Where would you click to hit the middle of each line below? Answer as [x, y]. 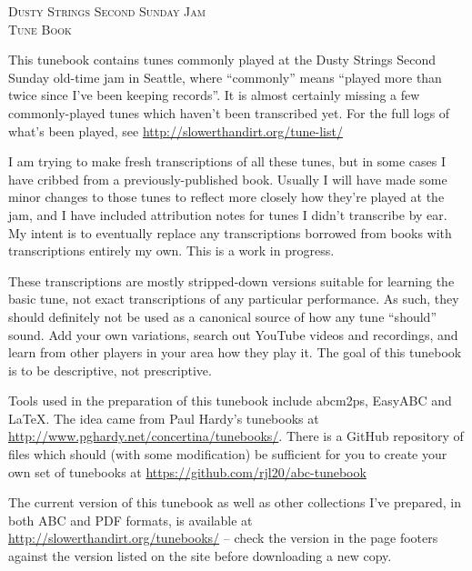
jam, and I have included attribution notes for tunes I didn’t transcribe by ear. [228, 214]
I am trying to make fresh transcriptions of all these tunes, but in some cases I [227, 161]
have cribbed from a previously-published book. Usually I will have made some [228, 179]
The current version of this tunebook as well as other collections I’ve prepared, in [235, 502]
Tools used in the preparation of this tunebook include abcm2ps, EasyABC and [230, 401]
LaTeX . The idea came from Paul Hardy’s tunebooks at [164, 418]
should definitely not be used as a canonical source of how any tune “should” [222, 316]
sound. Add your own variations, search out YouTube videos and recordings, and [233, 334]
